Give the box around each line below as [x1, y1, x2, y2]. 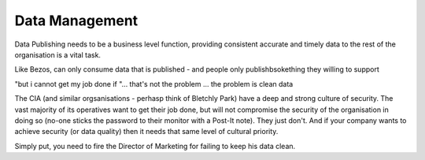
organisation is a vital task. [14, 50, 102, 59]
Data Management [14, 12, 139, 29]
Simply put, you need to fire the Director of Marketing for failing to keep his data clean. [14, 141, 296, 151]
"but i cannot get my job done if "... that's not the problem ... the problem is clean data [14, 79, 294, 88]
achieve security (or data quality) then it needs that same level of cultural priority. [14, 127, 279, 136]
